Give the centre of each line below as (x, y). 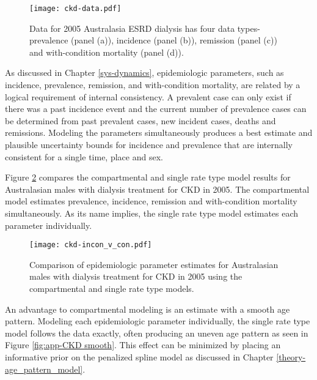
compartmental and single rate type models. (112, 288)
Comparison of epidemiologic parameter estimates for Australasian (154, 264)
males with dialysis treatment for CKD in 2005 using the (136, 276)
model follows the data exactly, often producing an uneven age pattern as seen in (157, 333)
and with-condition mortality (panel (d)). (107, 52)
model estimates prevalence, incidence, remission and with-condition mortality (151, 201)
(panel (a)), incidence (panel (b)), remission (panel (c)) (174, 40)
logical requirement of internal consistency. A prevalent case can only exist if (148, 96)
